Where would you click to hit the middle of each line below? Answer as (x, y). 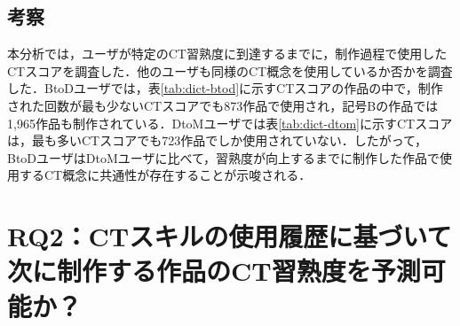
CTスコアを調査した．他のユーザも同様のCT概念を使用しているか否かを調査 (230, 70)
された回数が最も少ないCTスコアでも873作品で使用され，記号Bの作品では (223, 105)
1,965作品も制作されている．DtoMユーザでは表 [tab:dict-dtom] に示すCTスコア (230, 123)
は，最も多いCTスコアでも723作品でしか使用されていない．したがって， (218, 140)
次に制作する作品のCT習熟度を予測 (214, 271)
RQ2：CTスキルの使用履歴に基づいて (230, 236)
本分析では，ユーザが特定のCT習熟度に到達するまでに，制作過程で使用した (227, 54)
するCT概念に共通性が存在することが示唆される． (165, 175)
